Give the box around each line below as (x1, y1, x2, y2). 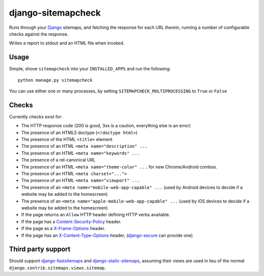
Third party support (9, 245, 71, 253)
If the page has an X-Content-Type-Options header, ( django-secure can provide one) (21, 232, 193, 238)
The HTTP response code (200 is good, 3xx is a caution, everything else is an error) (21, 123, 191, 129)
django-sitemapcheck (9, 7, 101, 18)
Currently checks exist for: (9, 114, 63, 119)
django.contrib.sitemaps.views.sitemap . (9, 265, 106, 271)
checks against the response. (9, 31, 68, 37)
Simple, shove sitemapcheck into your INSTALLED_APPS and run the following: (9, 66, 171, 72)
